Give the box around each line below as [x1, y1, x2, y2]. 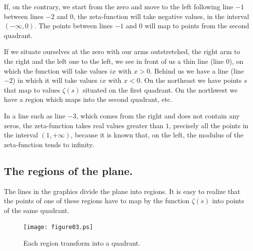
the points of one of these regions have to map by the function [4, 195, 190, 206]
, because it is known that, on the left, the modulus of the [71, 130, 244, 140]
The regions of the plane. [4, 163, 133, 178]
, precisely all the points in [169, 120, 249, 130]
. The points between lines [34, 20, 113, 31]
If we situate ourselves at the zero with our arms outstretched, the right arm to [4, 46, 240, 57]
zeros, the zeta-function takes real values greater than [4, 120, 163, 130]
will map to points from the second [145, 20, 249, 31]
